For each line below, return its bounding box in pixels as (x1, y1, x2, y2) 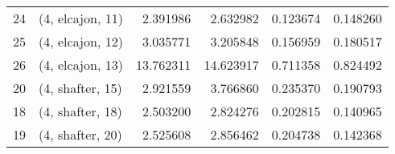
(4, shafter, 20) (39, 125, 122, 144)
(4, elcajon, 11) (39, 9, 123, 27)
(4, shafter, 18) (39, 102, 122, 120)
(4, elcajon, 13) (39, 55, 123, 74)
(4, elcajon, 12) (39, 32, 123, 51)
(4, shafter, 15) (39, 79, 122, 97)
